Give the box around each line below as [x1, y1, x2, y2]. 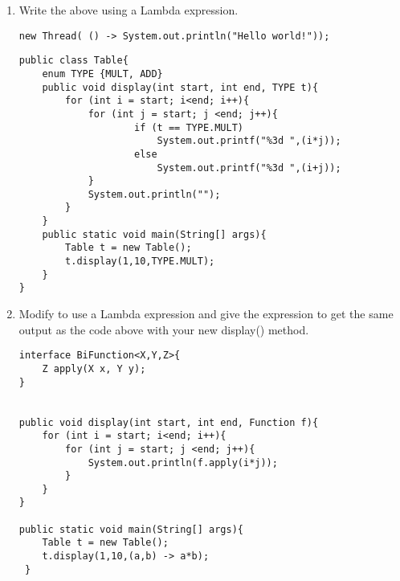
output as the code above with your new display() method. [18, 321, 309, 338]
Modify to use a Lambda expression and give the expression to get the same [18, 305, 394, 322]
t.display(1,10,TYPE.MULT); [65, 256, 215, 268]
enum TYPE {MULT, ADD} [42, 68, 163, 80]
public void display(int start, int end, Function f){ [18, 416, 319, 428]
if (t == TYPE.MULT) [133, 121, 244, 133]
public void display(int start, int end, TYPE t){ [42, 81, 319, 93]
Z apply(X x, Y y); [42, 362, 146, 374]
